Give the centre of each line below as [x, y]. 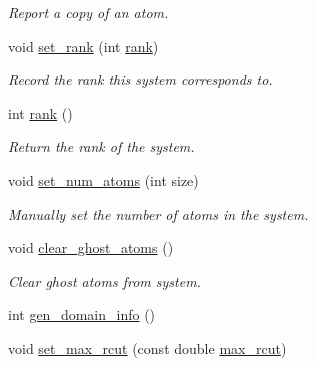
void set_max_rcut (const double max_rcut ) [147, 347]
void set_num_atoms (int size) [103, 179]
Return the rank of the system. [101, 146]
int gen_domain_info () [82, 314]
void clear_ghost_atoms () [91, 247]
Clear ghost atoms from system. [104, 280]
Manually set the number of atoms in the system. [158, 213]
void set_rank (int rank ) [83, 45]
